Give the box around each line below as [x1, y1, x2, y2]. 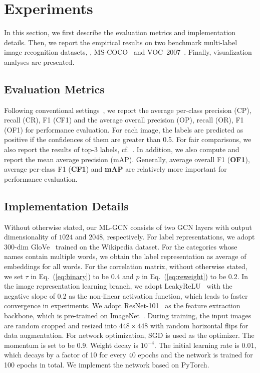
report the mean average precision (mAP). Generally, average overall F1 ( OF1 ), [4, 154, 250, 164]
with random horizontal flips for [150, 320, 248, 330]
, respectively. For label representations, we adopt [103, 231, 255, 242]
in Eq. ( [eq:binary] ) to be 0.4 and [31, 271, 134, 281]
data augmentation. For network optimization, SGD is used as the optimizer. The [4, 330, 254, 340]
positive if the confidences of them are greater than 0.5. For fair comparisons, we [4, 134, 251, 145]
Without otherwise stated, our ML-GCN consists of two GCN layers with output [4, 221, 252, 232]
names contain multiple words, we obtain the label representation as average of [4, 251, 246, 262]
